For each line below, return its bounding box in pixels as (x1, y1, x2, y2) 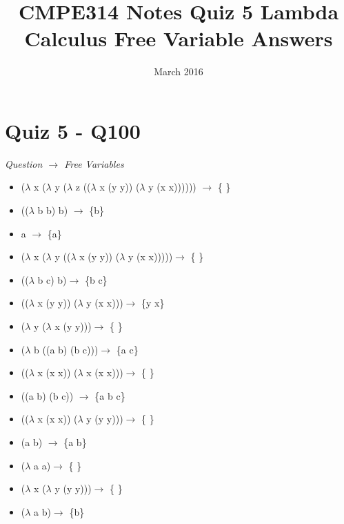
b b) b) (37, 203, 68, 217)
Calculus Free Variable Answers (24, 24, 333, 52)
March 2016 (154, 64, 203, 79)
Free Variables (64, 156, 124, 171)
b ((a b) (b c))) (34, 342, 99, 356)
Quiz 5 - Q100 (5, 116, 141, 144)
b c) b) (37, 272, 67, 287)
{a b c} (94, 388, 125, 402)
